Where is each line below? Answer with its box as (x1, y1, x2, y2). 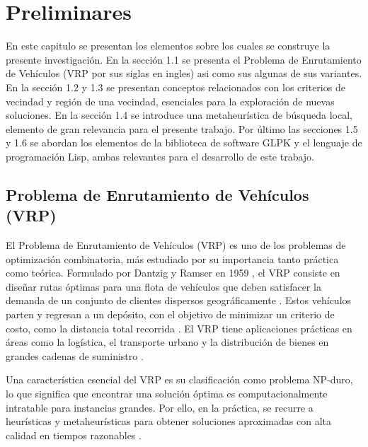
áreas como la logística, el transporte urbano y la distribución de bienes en (6, 335, 329, 349)
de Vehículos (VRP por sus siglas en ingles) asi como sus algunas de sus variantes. (6, 66, 362, 81)
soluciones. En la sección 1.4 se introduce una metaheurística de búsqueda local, (6, 108, 352, 122)
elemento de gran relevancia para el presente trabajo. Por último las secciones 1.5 (6, 121, 358, 136)
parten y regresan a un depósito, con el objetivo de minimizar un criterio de (6, 307, 335, 322)
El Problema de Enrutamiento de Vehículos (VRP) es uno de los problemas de (6, 238, 346, 252)
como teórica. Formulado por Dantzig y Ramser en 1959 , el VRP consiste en (6, 265, 340, 280)
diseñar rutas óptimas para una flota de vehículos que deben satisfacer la (6, 279, 321, 294)
